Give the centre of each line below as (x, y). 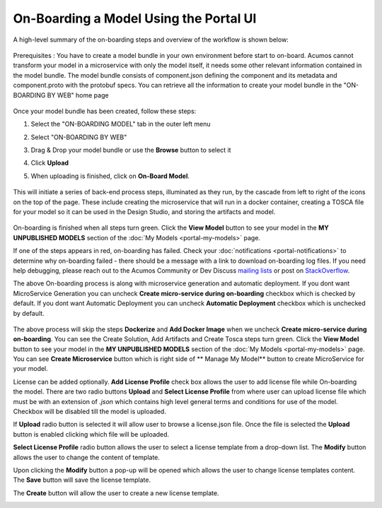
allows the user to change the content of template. (87, 457)
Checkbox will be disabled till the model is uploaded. (89, 412)
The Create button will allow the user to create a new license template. (116, 493)
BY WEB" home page (78, 95)
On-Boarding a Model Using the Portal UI (135, 18)
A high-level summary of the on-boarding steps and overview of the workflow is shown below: (151, 40)
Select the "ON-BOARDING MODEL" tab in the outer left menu (121, 124)
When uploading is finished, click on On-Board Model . (110, 176)
